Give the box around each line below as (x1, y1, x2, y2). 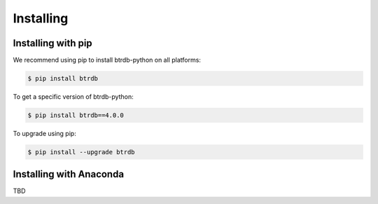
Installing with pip (13, 37, 92, 49)
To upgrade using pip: (13, 130, 76, 137)
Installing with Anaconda (13, 168, 125, 180)
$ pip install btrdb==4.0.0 (27, 111, 124, 119)
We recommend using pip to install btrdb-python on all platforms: (13, 56, 201, 64)
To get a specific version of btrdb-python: (13, 93, 134, 101)
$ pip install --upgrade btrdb (27, 148, 136, 156)
